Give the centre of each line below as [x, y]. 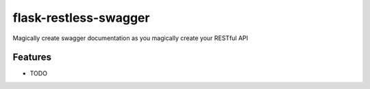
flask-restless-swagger [81, 18]
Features [32, 57]
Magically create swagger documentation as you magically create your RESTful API [131, 38]
